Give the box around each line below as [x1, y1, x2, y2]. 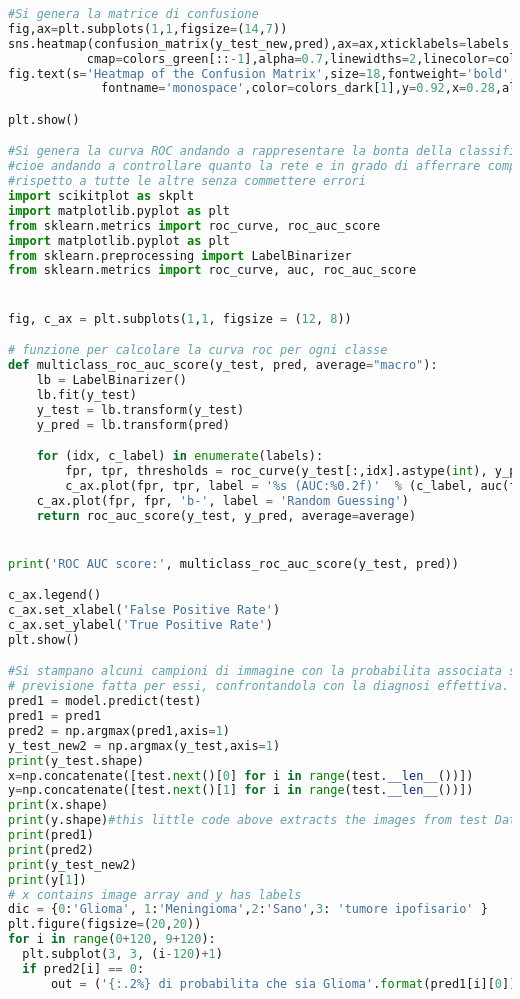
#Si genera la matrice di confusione [8, 7, 259, 21]
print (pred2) [8, 842, 94, 857]
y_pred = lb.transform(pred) [36, 417, 230, 432]
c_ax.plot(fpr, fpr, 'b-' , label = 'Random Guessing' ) [36, 493, 409, 508]
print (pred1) [8, 828, 94, 843]
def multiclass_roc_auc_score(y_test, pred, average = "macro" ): [8, 358, 438, 373]
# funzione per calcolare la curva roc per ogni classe [8, 343, 388, 358]
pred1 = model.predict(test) [8, 694, 202, 709]
